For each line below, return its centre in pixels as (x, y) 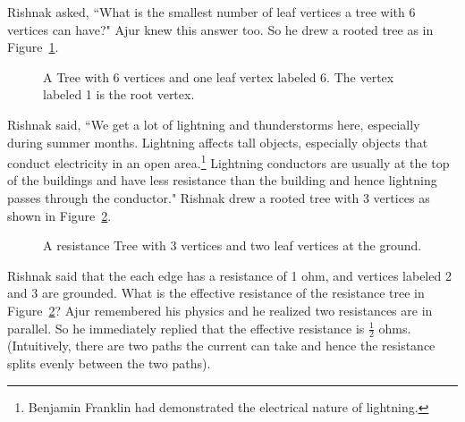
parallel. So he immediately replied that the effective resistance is (186, 328)
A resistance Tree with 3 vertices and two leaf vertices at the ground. (232, 245)
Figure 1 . (33, 47)
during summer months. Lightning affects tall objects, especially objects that (218, 142)
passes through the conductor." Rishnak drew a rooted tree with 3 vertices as (219, 198)
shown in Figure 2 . (59, 215)
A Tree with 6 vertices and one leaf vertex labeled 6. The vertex (219, 76)
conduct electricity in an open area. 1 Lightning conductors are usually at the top (228, 161)
